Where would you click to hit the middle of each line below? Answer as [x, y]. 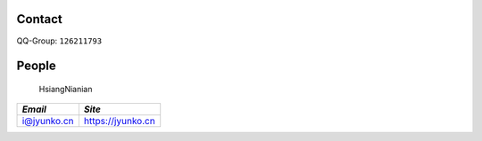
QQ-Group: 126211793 [59, 41]
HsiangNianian [66, 89]
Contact [39, 19]
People [37, 66]
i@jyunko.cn [48, 121]
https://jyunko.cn [119, 121]
